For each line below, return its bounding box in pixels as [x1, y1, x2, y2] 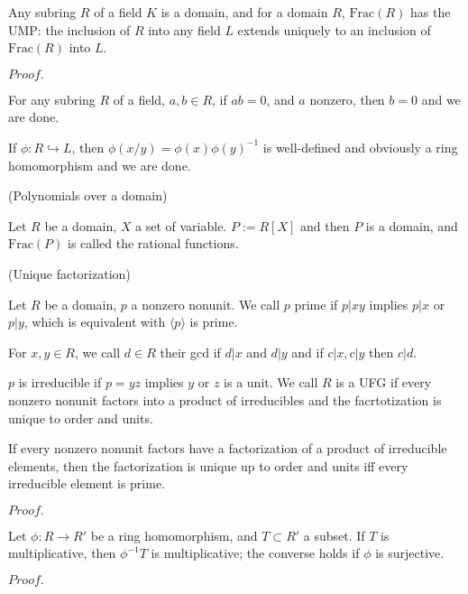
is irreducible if [18, 373, 102, 392]
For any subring [8, 89, 96, 108]
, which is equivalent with [23, 312, 166, 331]
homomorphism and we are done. [8, 155, 191, 174]
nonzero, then [309, 89, 385, 108]
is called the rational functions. [67, 234, 239, 253]
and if [291, 342, 324, 361]
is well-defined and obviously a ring [262, 137, 458, 156]
